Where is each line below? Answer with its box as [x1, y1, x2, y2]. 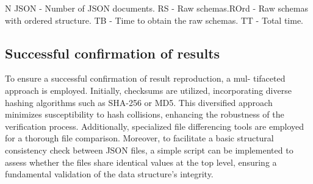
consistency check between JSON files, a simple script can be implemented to [5, 143, 293, 156]
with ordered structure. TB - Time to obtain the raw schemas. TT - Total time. [5, 13, 303, 26]
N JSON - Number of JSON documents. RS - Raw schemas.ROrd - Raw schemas [5, 2, 308, 14]
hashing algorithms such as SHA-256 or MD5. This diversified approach [5, 96, 273, 108]
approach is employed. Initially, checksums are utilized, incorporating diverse [5, 83, 292, 96]
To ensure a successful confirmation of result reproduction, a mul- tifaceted [5, 72, 286, 85]
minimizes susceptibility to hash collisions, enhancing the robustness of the [5, 108, 284, 121]
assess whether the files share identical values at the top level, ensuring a [5, 155, 277, 168]
